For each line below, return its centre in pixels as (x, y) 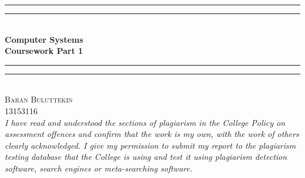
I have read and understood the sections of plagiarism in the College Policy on (145, 122)
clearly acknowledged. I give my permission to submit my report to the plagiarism (150, 145)
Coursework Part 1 (44, 51)
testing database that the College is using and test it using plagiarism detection (146, 157)
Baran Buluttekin (39, 99)
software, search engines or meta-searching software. (99, 168)
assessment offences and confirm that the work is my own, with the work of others (152, 134)
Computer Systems (44, 39)
